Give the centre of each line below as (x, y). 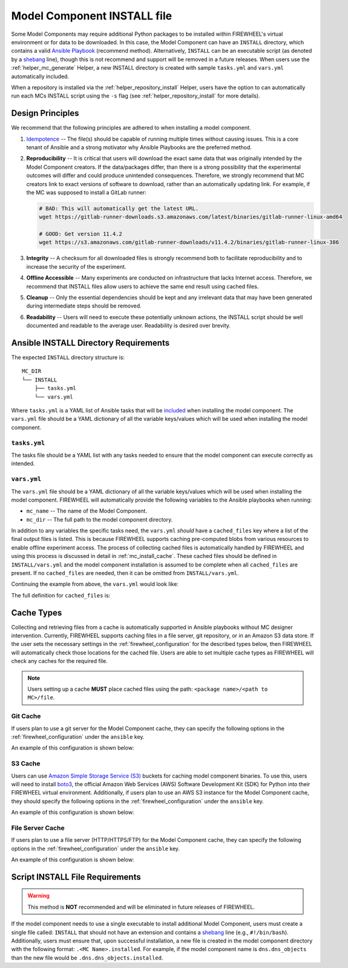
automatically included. (40, 76)
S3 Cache (26, 764)
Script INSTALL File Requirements (76, 877)
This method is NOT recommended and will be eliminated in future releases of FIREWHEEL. (141, 907)
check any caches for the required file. (60, 661)
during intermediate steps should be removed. (84, 306)
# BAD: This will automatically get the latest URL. (119, 208)
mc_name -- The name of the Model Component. (87, 511)
